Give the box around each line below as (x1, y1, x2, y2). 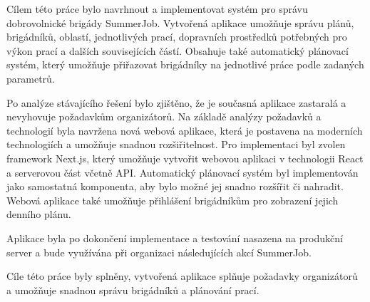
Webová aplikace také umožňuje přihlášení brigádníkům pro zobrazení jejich (6, 192, 339, 207)
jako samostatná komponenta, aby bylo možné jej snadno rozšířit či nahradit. (6, 179, 344, 194)
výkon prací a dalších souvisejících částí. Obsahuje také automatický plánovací (6, 43, 349, 58)
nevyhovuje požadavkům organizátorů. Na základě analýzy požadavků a (6, 109, 322, 124)
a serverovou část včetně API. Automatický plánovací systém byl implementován (6, 165, 359, 179)
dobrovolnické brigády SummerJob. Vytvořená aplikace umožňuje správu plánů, (6, 15, 354, 30)
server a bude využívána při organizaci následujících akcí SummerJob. (6, 244, 312, 259)
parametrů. (6, 71, 55, 85)
